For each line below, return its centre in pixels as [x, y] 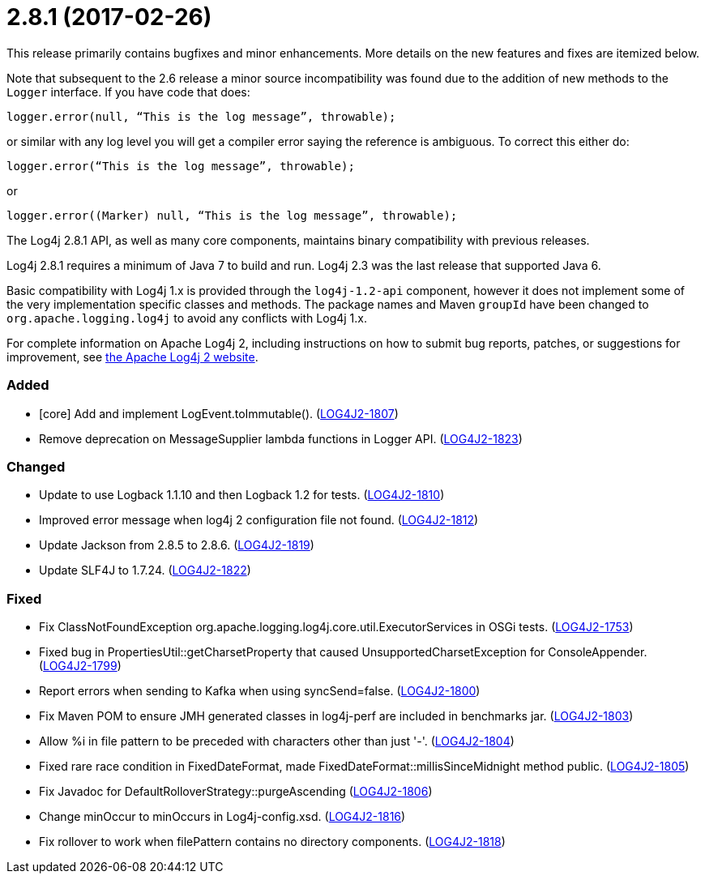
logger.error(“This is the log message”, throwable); [181, 166]
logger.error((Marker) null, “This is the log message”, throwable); [232, 215]
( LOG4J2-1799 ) [80, 666]
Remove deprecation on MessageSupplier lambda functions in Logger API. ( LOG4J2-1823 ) [281, 438]
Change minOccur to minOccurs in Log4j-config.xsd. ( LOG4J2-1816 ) [222, 816]
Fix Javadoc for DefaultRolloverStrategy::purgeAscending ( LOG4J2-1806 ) [236, 791]
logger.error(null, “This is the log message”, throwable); [201, 116]
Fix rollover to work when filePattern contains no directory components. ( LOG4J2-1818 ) [272, 842]
